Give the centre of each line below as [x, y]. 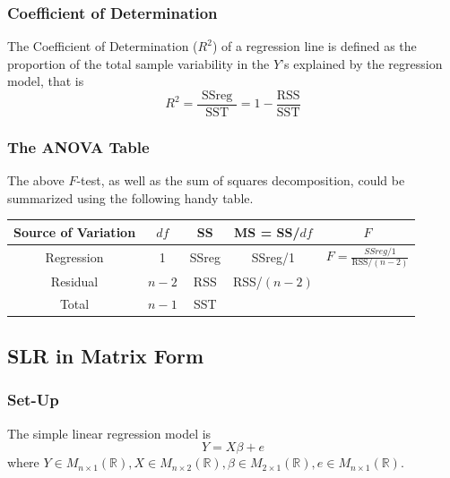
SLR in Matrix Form [106, 356]
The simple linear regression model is [109, 433]
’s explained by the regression [362, 63]
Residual [74, 281]
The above [36, 180]
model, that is [46, 81]
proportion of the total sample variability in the [138, 63]
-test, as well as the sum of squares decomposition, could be [241, 180]
